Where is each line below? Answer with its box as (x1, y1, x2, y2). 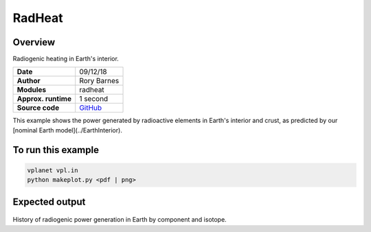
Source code (16, 103, 60, 113)
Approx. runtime (16, 94, 72, 104)
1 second (79, 94, 109, 104)
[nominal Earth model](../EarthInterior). (12, 126, 123, 134)
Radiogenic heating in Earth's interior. (12, 55, 120, 63)
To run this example (12, 144, 100, 156)
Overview (12, 36, 56, 48)
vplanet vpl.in (27, 166, 78, 174)
